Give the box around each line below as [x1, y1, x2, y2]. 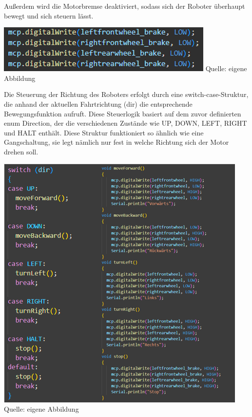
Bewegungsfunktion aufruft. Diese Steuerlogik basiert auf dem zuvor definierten [4, 108, 241, 118]
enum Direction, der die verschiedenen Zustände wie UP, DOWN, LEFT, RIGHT [4, 118, 247, 128]
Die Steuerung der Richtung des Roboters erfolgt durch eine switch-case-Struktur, [4, 89, 249, 99]
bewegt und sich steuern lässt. [4, 10, 94, 20]
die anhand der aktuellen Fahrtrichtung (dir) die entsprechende [4, 98, 193, 109]
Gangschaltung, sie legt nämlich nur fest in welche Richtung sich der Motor [4, 137, 229, 147]
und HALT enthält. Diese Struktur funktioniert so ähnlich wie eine [4, 127, 204, 137]
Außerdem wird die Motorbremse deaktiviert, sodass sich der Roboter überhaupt [4, 1, 245, 11]
